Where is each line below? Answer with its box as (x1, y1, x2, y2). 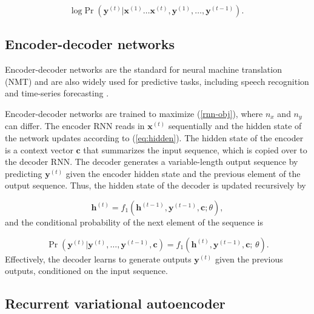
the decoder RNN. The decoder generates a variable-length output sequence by (5, 155, 298, 168)
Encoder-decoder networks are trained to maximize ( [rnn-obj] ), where (5, 107, 263, 119)
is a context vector (5, 143, 73, 156)
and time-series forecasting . (5, 87, 109, 99)
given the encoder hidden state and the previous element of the (65, 167, 301, 179)
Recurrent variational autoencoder (5, 294, 225, 313)
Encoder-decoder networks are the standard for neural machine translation (5, 63, 282, 76)
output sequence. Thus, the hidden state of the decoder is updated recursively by (5, 179, 306, 192)
